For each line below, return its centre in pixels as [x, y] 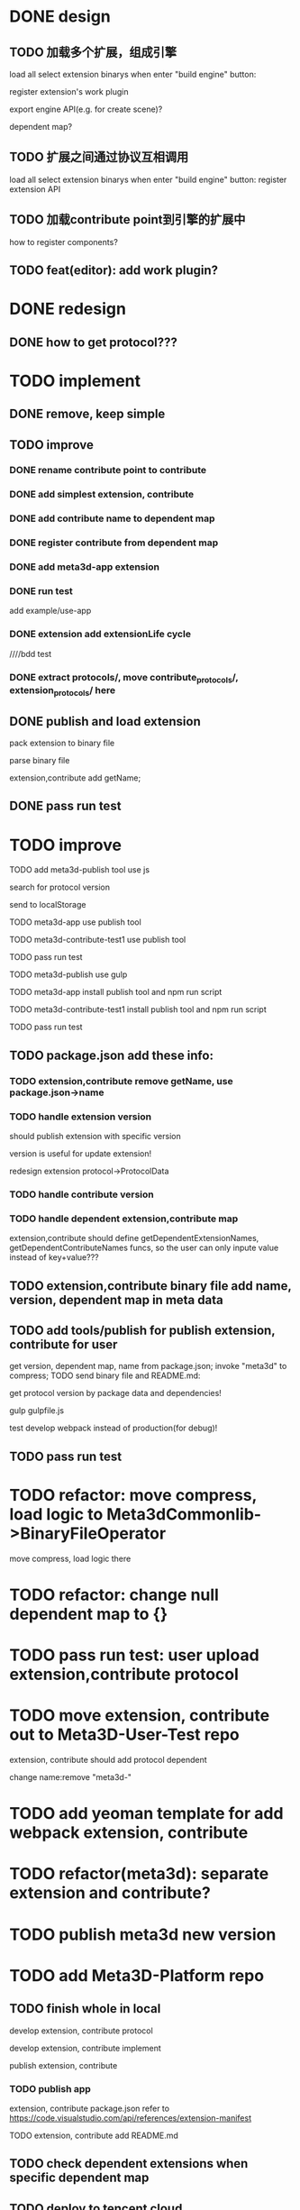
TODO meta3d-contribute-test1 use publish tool [98, 940]
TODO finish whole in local [85, 2009]
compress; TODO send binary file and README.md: [105, 1375]
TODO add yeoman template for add [146, 1814]
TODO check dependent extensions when [129, 2164]
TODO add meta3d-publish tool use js [80, 870]
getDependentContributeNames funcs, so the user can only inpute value [144, 1248]
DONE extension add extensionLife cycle [100, 635]
